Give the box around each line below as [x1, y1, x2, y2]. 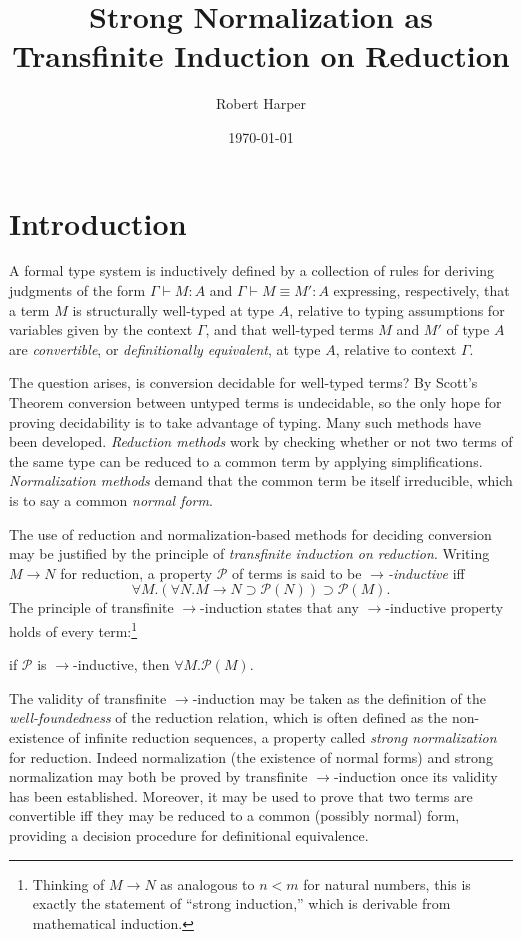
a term [9, 299, 50, 320]
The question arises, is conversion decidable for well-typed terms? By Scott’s [9, 372, 478, 393]
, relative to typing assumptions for [289, 299, 505, 320]
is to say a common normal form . [9, 489, 213, 510]
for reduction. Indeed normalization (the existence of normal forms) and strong [9, 746, 493, 767]
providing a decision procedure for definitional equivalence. [9, 824, 369, 845]
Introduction [9, 202, 187, 243]
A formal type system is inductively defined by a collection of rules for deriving [9, 260, 495, 281]
